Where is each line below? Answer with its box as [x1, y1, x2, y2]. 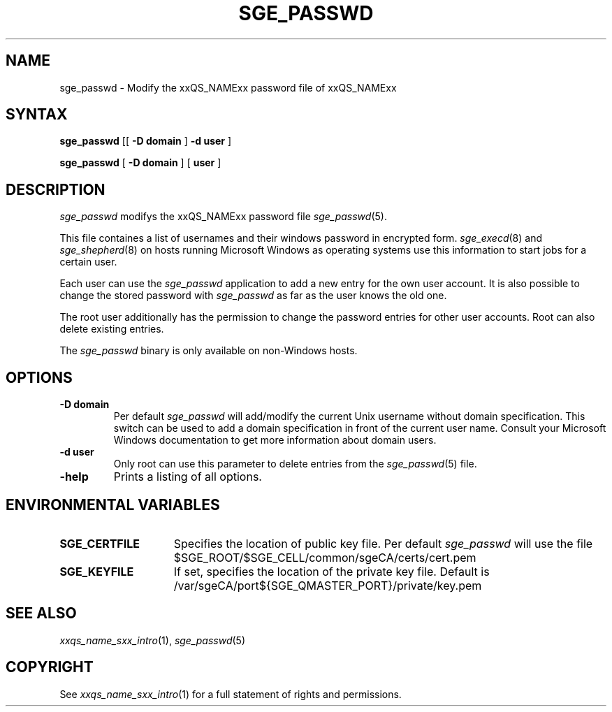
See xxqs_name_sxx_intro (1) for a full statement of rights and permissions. [59, 688, 402, 700]
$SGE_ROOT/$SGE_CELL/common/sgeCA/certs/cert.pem [173, 550, 476, 565]
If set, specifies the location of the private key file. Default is [173, 564, 490, 579]
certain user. [59, 256, 117, 268]
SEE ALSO [6, 604, 77, 623]
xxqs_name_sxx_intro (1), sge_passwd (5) [59, 634, 246, 646]
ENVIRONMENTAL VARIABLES [6, 495, 220, 514]
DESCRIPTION [6, 180, 105, 198]
